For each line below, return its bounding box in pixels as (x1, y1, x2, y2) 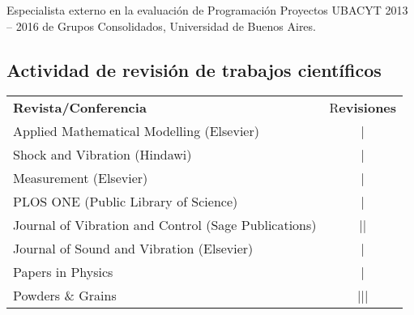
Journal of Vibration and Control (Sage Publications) (13, 215, 317, 235)
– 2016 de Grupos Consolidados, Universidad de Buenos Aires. (6, 17, 316, 34)
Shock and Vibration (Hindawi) (13, 145, 192, 164)
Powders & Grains (13, 286, 117, 305)
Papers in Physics (13, 262, 113, 282)
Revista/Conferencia (13, 98, 147, 117)
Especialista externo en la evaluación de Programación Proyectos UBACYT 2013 (6, 2, 408, 18)
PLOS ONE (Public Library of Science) (13, 192, 238, 211)
